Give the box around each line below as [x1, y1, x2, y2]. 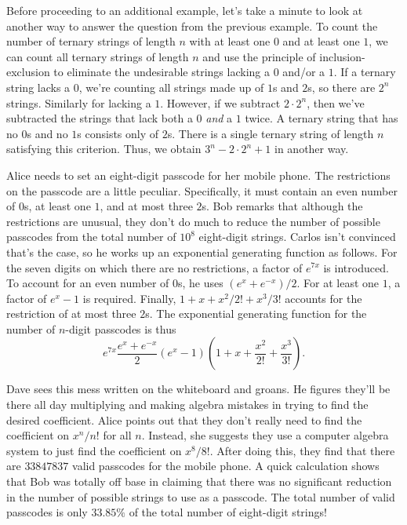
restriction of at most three [6, 305, 136, 322]
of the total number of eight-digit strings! [129, 504, 327, 520]
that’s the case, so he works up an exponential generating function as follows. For [6, 243, 398, 260]
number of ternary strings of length [6, 33, 176, 49]
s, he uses [178, 275, 223, 291]
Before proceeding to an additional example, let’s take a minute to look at [6, 2, 363, 18]
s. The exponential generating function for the [145, 305, 367, 322]
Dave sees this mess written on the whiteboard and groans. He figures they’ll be [6, 381, 391, 397]
